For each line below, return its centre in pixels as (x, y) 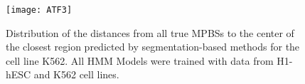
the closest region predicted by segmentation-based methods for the (153, 47)
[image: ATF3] (39, 10)
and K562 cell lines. (76, 74)
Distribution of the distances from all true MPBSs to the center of (150, 32)
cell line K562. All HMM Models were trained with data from (140, 60)
